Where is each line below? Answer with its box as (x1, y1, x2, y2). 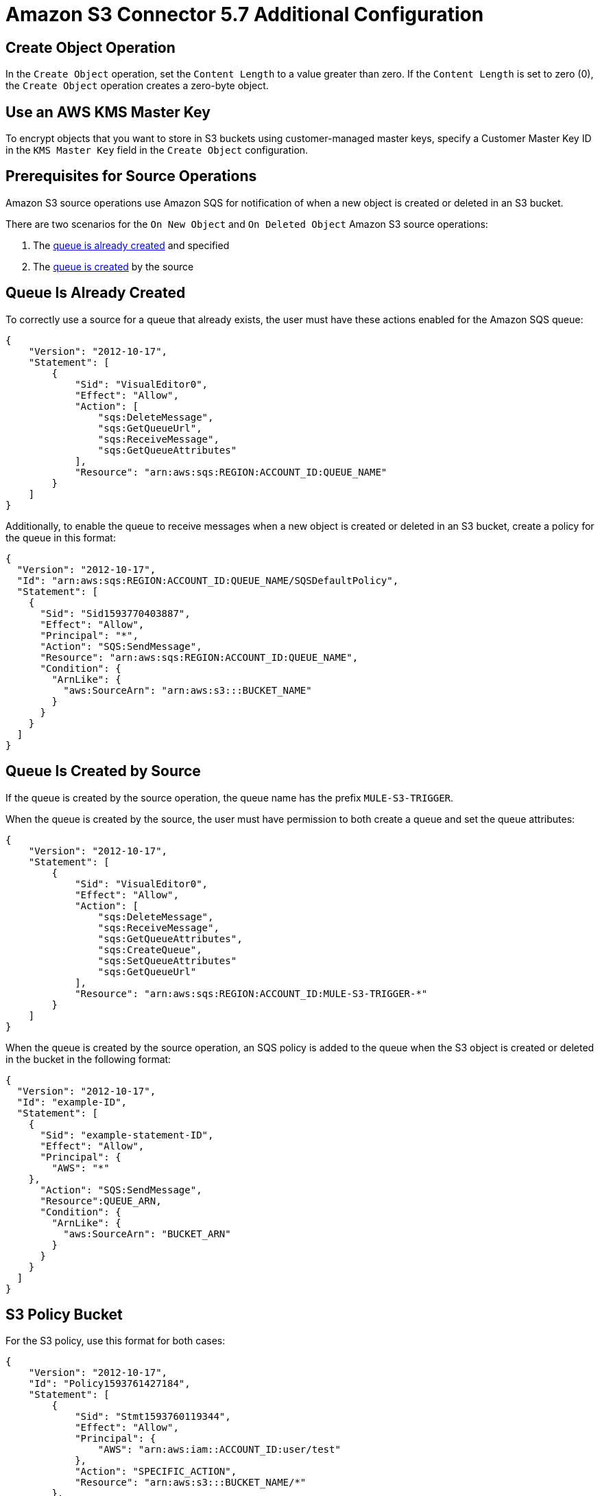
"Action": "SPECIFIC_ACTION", (75, 1466, 237, 1477)
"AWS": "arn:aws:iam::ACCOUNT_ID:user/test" (97, 1444, 341, 1456)
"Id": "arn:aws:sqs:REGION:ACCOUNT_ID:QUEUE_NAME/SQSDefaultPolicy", (16, 574, 399, 586)
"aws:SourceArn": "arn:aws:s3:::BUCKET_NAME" (63, 684, 312, 696)
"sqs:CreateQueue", (97, 944, 202, 955)
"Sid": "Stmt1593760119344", (75, 1411, 231, 1423)
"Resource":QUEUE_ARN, (40, 1195, 162, 1206)
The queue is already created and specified (33, 239, 230, 251)
